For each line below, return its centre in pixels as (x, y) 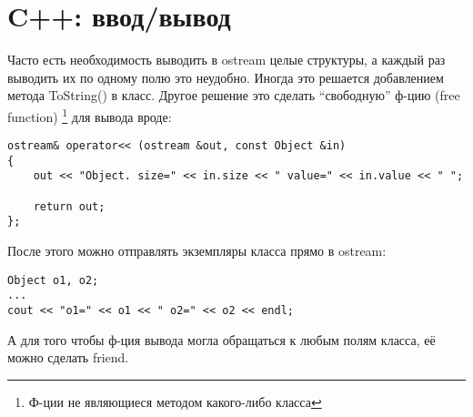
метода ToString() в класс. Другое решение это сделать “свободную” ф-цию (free (234, 95)
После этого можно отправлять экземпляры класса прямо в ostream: (197, 251)
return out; (69, 206)
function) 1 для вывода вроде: (90, 115)
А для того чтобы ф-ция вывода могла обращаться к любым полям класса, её (221, 339)
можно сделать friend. (68, 357)
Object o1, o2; (53, 280)
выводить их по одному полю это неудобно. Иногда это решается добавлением (226, 77)
